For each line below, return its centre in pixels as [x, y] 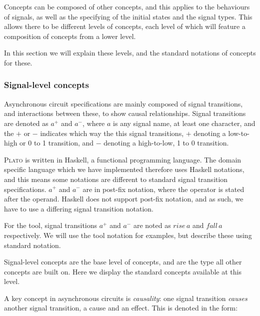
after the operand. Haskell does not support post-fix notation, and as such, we [124, 199]
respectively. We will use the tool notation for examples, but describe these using [128, 235]
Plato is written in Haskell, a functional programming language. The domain [123, 159]
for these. [18, 62]
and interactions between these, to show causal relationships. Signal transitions [125, 113]
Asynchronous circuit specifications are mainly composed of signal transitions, [123, 103]
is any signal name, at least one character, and [184, 123]
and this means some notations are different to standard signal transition [116, 179]
